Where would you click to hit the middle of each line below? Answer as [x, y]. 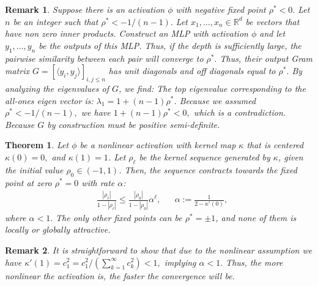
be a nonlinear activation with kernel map [158, 145]
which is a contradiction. [240, 112]
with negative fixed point [221, 9]
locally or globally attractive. [58, 229]
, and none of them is [256, 217]
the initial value [34, 169]
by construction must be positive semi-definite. [134, 124]
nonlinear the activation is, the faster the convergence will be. [120, 275]
